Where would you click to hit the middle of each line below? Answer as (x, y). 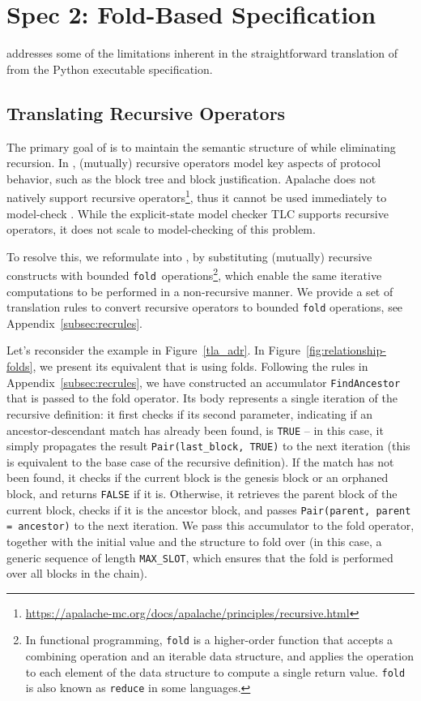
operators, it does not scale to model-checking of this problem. (161, 229)
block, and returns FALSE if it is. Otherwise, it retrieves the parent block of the (202, 494)
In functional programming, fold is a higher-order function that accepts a (209, 640)
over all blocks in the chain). (77, 573)
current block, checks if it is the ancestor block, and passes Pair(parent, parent (209, 509)
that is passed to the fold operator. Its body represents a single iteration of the (202, 398)
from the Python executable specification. (110, 69)
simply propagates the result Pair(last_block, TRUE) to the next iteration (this (208, 446)
